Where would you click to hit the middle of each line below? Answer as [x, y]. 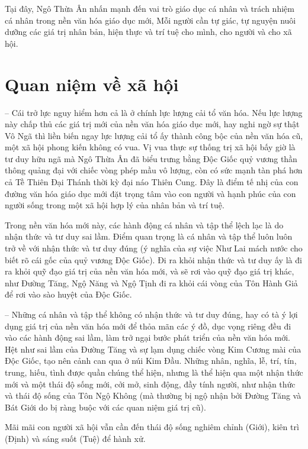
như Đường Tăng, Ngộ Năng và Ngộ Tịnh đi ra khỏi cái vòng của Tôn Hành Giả [151, 282]
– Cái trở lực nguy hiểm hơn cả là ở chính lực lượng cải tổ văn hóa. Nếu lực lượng [154, 112]
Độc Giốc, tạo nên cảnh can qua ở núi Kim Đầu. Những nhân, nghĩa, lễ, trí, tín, [151, 361]
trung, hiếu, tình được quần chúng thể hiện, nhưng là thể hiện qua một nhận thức [154, 372]
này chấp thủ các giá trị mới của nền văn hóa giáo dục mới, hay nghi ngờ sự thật [152, 124]
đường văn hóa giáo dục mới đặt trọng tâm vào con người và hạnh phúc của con [150, 193]
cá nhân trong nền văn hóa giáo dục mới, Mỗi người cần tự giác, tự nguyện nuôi [150, 20]
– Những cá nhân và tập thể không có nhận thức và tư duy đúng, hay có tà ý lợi [151, 314]
